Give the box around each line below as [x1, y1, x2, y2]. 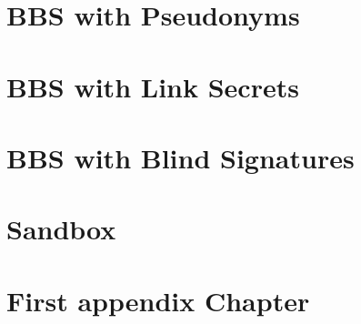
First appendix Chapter [6, 281, 310, 319]
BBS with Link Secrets [6, 67, 299, 105]
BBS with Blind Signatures [6, 138, 355, 176]
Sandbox [6, 210, 116, 248]
